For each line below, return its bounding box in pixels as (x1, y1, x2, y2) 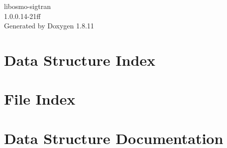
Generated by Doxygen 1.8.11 (4, 20, 94, 31)
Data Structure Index (4, 49, 156, 70)
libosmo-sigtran (4, 1, 51, 11)
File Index (4, 89, 76, 109)
